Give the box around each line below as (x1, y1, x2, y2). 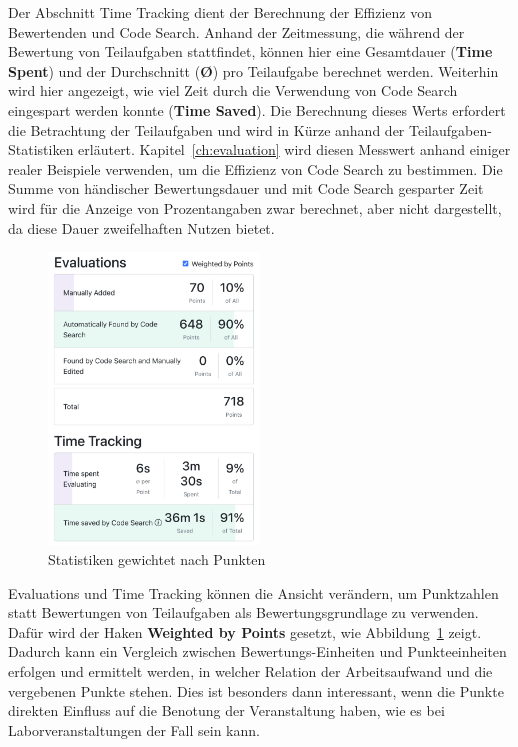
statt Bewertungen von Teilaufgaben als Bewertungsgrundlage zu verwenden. (8, 602, 479, 623)
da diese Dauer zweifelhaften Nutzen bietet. (8, 217, 275, 238)
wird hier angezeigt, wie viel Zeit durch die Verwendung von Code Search (8, 80, 458, 101)
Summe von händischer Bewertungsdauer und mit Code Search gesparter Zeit (8, 178, 484, 199)
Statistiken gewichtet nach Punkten (48, 549, 266, 570)
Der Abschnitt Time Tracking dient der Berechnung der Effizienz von (8, 2, 432, 22)
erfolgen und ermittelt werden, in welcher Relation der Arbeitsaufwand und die (8, 661, 493, 682)
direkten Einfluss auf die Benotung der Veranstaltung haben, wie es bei (8, 700, 445, 721)
